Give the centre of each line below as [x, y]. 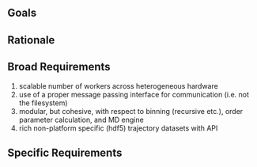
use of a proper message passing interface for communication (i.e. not [134, 94]
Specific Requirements [65, 152]
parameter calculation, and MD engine [81, 120]
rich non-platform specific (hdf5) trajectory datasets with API [118, 128]
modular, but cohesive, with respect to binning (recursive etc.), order [131, 111]
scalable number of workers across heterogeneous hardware [118, 85]
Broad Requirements [59, 67]
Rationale [31, 40]
